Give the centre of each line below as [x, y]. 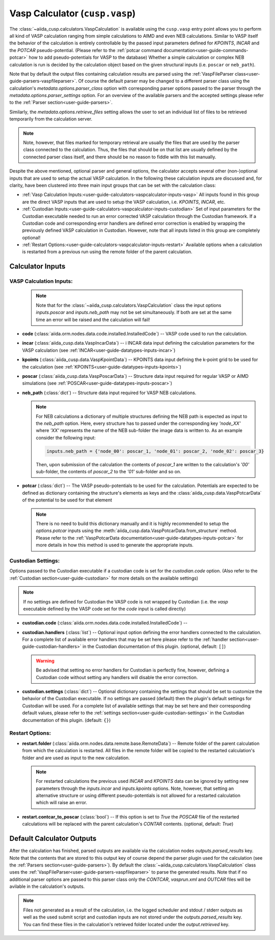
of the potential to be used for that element [67, 500]
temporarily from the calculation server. [51, 119]
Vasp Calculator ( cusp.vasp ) [73, 13]
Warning [45, 661]
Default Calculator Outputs [53, 839]
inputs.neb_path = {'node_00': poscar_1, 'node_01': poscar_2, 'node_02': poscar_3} [155, 451]
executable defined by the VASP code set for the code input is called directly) [104, 609]
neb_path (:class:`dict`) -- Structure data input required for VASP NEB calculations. [109, 393]
